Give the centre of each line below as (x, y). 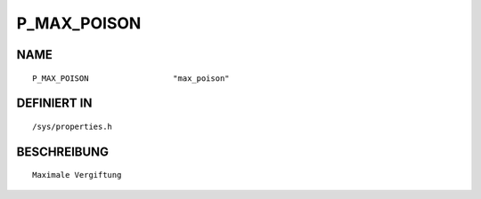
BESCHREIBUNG (63, 151)
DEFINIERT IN (54, 103)
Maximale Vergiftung (77, 175)
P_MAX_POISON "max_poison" (131, 78)
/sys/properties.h (73, 126)
